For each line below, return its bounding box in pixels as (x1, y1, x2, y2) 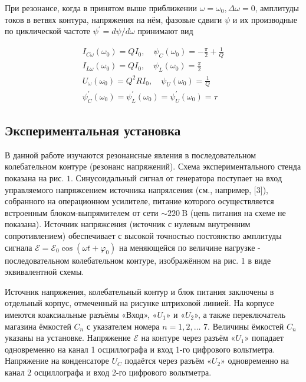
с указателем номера (86, 320, 160, 332)
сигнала (5, 241, 32, 253)
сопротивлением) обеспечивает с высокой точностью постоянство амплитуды (5, 230, 282, 242)
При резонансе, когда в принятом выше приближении (5, 2, 198, 14)
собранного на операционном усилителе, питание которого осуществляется (5, 195, 274, 207)
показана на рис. (5, 172, 64, 184)
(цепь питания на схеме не (190, 206, 286, 218)
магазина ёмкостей (5, 320, 71, 332)
